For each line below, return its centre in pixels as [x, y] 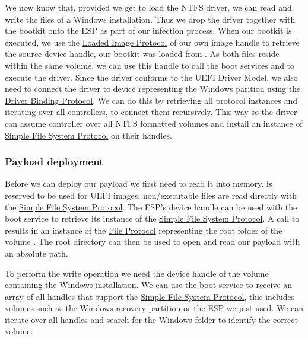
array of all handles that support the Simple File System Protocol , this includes [150, 296]
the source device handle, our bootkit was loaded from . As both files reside [142, 54]
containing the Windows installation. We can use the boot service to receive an [149, 285]
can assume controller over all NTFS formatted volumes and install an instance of [154, 123]
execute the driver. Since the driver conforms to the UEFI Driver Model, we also [151, 77]
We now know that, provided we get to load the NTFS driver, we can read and [148, 7]
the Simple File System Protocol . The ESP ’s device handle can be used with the [151, 207]
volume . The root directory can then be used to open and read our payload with [153, 242]
